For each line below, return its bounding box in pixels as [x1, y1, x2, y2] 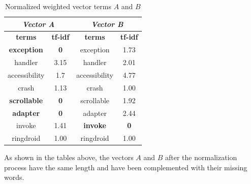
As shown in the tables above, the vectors [4, 152, 134, 163]
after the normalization [165, 152, 237, 163]
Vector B [91, 18, 123, 29]
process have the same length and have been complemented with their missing [4, 162, 247, 172]
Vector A [22, 18, 55, 29]
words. [4, 172, 24, 182]
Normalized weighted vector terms [5, 1, 111, 11]
